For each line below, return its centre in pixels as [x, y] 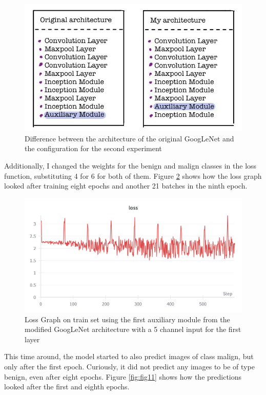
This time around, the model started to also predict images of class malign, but [129, 356]
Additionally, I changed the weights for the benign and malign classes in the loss [130, 165]
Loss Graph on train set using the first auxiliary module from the [127, 319]
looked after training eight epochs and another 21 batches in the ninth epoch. [126, 186]
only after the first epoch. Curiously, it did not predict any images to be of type [129, 367]
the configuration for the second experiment [93, 148]
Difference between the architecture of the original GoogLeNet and [129, 138]
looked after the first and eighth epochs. [67, 387]
